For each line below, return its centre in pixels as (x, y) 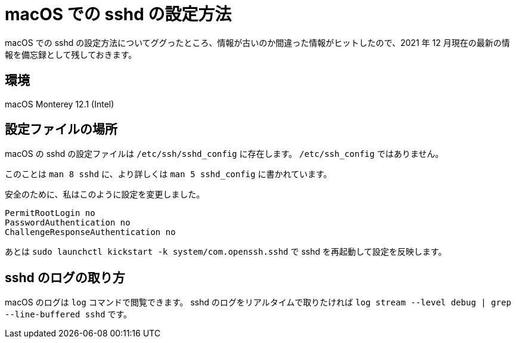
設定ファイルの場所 (61, 129)
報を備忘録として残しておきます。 (71, 54)
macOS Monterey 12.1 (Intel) (60, 104)
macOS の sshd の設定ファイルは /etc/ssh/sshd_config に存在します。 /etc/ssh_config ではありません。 (224, 154)
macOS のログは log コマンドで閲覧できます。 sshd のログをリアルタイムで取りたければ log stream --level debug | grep (258, 302)
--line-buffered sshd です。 (69, 314)
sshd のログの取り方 (65, 277)
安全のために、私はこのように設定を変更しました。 (105, 194)
